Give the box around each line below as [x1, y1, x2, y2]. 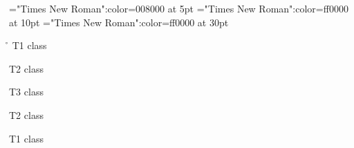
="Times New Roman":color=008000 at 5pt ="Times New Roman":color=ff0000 [9, 1, 348, 15]
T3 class [9, 84, 44, 99]
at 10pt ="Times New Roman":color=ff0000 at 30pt [9, 15, 229, 29]
